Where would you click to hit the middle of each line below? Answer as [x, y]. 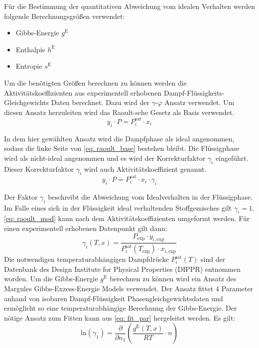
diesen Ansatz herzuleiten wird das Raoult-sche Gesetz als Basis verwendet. [119, 112]
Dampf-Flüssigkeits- [194, 92]
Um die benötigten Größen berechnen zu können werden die [95, 82]
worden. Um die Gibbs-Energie [51, 279]
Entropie [29, 66]
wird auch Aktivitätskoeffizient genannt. [145, 169]
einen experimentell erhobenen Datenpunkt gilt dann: [86, 228]
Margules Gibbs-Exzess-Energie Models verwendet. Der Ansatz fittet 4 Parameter [129, 288]
